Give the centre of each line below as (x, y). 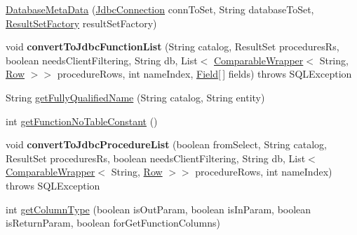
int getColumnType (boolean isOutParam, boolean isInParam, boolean (159, 209)
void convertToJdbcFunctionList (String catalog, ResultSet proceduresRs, (173, 47)
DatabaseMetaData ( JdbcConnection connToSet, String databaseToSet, (160, 9)
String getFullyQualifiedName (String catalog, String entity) (135, 97)
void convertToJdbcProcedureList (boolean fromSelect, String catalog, (166, 144)
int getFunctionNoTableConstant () (82, 121)
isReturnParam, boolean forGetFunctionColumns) (113, 223)
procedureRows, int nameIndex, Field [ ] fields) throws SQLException (204, 74)
